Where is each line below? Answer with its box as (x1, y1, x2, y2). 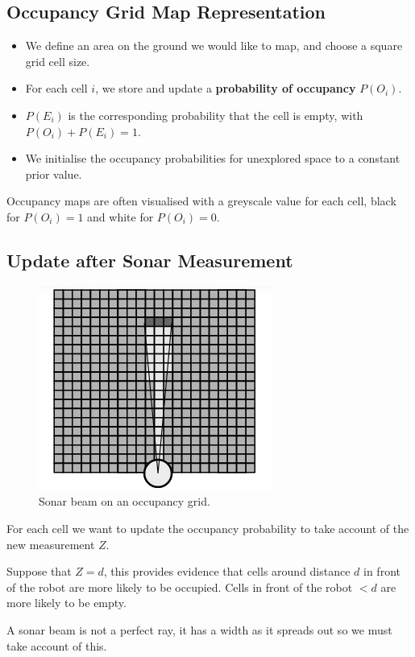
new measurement (6, 535, 95, 552)
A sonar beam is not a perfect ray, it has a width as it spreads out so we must (6, 621, 392, 638)
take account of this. (6, 637, 107, 654)
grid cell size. (25, 52, 90, 69)
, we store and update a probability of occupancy (95, 80, 356, 97)
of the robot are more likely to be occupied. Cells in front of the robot (6, 578, 353, 595)
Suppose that (6, 563, 72, 580)
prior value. (25, 165, 82, 182)
